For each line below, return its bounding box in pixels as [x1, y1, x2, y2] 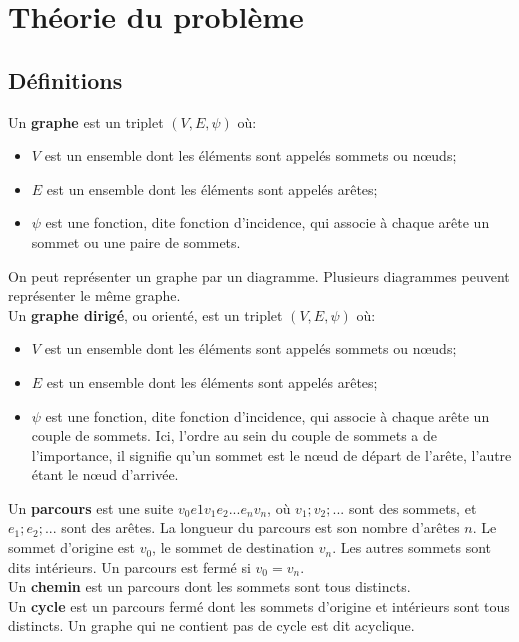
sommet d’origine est [8, 537, 135, 558]
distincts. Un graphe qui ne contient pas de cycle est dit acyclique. [8, 615, 415, 636]
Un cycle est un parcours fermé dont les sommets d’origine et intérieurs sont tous [8, 595, 510, 616]
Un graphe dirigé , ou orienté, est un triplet [8, 304, 283, 325]
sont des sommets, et [348, 497, 477, 518]
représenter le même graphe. [8, 285, 181, 306]
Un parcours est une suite [8, 497, 174, 518]
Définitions [8, 64, 123, 95]
